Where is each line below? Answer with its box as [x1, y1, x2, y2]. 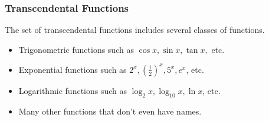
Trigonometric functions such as [18, 43, 134, 55]
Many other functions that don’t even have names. [18, 105, 202, 117]
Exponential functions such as [18, 63, 127, 75]
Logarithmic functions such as [18, 84, 127, 96]
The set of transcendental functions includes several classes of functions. [5, 23, 265, 36]
